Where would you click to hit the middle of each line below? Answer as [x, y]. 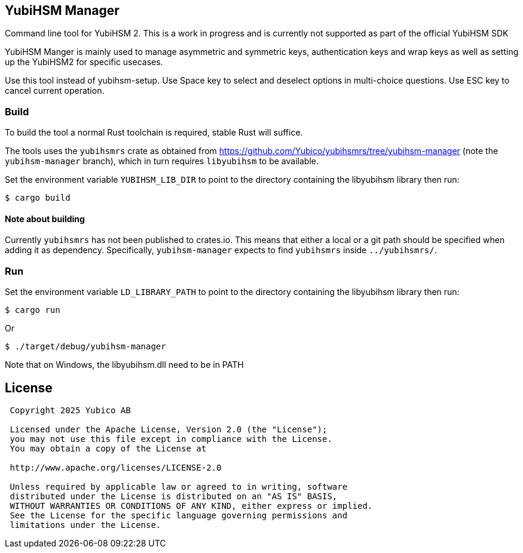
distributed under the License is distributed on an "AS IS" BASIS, [174, 496]
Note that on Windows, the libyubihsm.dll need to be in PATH [124, 365]
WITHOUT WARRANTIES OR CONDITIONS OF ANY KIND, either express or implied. [191, 506]
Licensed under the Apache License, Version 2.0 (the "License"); [169, 429]
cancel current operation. [55, 91]
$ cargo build [38, 198]
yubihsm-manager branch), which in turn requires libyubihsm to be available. [162, 161]
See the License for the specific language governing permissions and [179, 515]
